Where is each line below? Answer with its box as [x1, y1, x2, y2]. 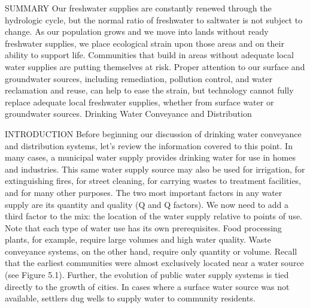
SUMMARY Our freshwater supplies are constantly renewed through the [5, 2, 272, 14]
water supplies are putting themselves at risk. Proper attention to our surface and [5, 60, 305, 73]
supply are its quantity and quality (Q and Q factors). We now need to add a [5, 198, 289, 210]
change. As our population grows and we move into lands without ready [5, 25, 269, 38]
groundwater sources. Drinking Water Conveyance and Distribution [5, 107, 252, 120]
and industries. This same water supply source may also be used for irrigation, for [5, 162, 305, 175]
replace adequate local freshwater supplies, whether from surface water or [5, 95, 274, 108]
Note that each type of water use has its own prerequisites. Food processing [5, 221, 282, 234]
